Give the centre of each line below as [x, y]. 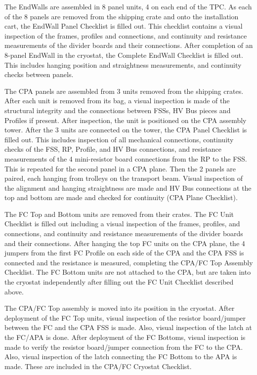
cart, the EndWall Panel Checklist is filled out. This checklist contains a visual [124, 26]
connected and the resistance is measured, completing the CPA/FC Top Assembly [129, 262]
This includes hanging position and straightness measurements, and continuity [123, 64]
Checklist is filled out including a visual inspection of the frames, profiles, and [122, 224]
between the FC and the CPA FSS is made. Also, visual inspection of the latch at [128, 327]
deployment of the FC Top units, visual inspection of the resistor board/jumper [125, 317]
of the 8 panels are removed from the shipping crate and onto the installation [122, 16]
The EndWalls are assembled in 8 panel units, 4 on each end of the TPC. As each [128, 6]
